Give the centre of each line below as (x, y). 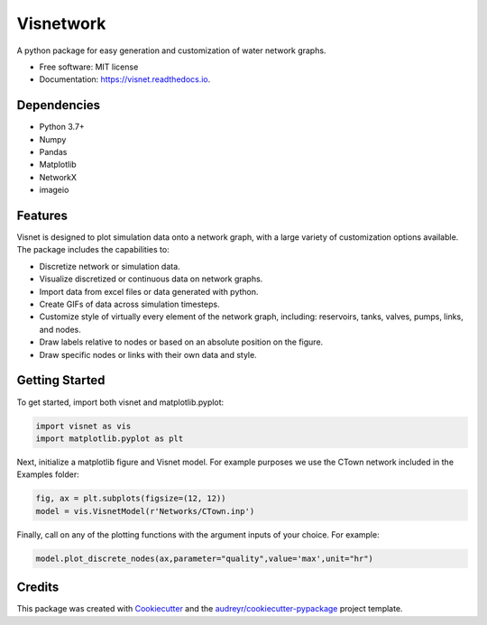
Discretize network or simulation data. (110, 266)
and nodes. (60, 329)
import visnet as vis (83, 426)
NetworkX (58, 177)
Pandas (53, 152)
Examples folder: (48, 474)
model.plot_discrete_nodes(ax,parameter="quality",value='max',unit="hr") (205, 558)
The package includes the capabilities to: (93, 250)
